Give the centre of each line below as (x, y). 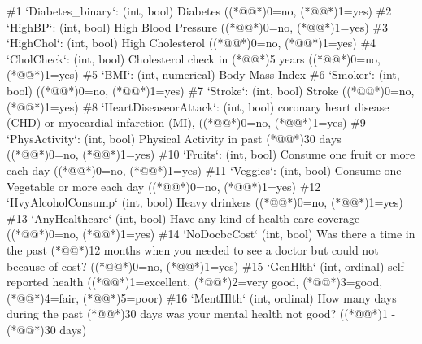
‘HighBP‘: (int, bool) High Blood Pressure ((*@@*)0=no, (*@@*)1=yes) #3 (197, 26)
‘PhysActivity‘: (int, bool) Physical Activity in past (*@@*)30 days (174, 138)
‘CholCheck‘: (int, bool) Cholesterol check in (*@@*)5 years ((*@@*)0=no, (194, 58)
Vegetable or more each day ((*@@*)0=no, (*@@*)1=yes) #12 (164, 186)
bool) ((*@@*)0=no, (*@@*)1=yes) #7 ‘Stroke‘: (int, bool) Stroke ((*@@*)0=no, (211, 90)
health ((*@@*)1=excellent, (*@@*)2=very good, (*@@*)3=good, (218, 282)
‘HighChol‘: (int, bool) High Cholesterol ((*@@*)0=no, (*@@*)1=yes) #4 (191, 43)
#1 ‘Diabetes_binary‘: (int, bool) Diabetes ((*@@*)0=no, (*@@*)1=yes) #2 (199, 11)
